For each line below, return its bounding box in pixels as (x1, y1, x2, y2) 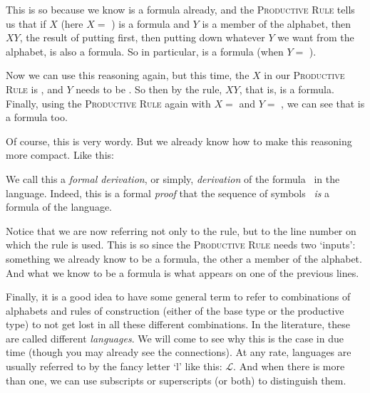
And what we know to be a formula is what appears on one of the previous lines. (6, 265, 359, 280)
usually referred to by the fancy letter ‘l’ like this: (6, 359, 222, 374)
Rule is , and (6, 81, 63, 96)
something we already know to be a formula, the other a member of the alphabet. (6, 251, 362, 266)
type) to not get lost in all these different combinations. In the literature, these (6, 317, 351, 332)
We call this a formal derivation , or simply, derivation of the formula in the (6, 171, 340, 186)
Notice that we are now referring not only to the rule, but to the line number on (6, 223, 356, 238)
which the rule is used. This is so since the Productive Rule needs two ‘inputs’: (6, 237, 356, 252)
